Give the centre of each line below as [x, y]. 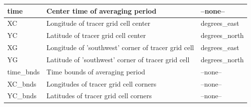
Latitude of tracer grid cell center [96, 35]
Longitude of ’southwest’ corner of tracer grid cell [120, 47]
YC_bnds [22, 96]
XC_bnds [22, 83]
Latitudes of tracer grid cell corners [99, 96]
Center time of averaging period [101, 10]
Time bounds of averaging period [96, 71]
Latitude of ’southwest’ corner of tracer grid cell [118, 59]
